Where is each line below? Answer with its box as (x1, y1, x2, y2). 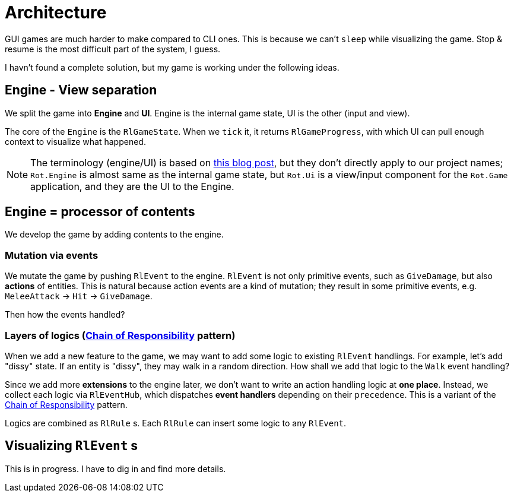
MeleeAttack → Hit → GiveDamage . (5, 291, 153, 302)
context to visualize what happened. (5, 136, 146, 147)
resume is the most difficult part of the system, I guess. (5, 43, 221, 54)
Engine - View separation (5, 83, 157, 98)
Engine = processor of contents (5, 204, 195, 220)
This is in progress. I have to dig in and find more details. (5, 463, 226, 474)
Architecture (5, 2, 107, 23)
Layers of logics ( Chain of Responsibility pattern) (5, 329, 236, 341)
